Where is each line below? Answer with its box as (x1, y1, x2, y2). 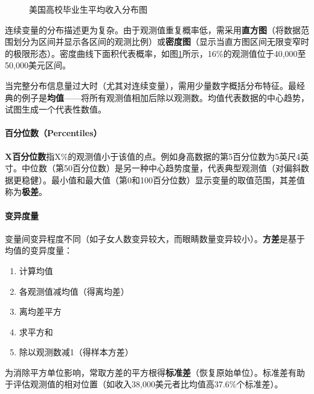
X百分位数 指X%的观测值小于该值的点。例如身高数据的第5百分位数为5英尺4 (5, 149, 301, 162)
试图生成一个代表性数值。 (5, 103, 106, 116)
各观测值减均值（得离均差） (19, 284, 129, 297)
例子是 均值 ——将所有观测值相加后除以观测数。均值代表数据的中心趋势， (21, 91, 309, 103)
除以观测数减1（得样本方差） (19, 346, 133, 358)
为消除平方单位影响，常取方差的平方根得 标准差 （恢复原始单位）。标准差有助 (5, 366, 305, 378)
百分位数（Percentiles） (5, 126, 102, 139)
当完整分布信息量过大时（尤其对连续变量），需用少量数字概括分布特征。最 (5, 79, 296, 91)
